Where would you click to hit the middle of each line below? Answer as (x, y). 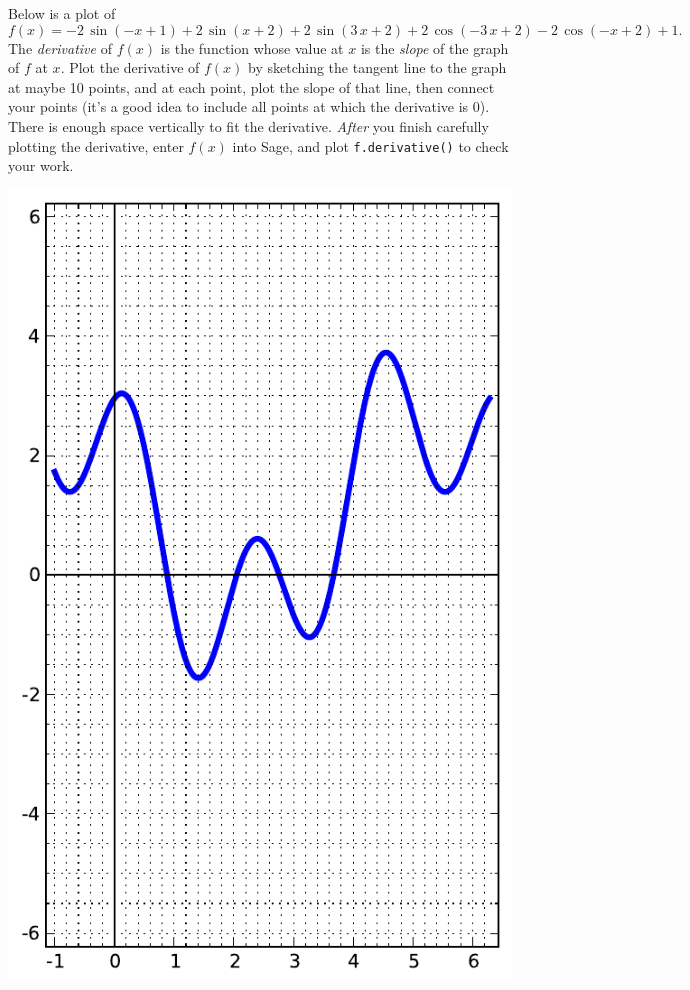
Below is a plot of (62, 13)
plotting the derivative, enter (96, 145)
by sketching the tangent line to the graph (377, 67)
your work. (41, 165)
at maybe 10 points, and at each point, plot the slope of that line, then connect (251, 86)
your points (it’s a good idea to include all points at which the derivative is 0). (249, 106)
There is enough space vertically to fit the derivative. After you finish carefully (248, 125)
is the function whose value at (252, 47)
